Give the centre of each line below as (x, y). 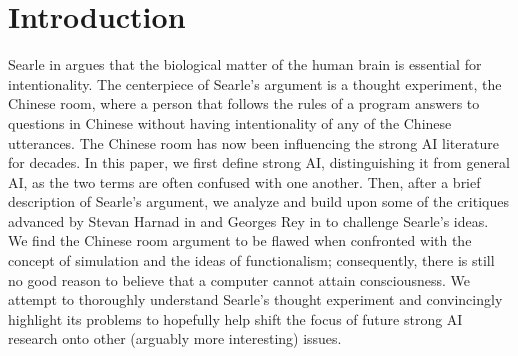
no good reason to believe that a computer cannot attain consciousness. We (239, 279)
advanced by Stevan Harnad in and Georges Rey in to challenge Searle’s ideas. (248, 220)
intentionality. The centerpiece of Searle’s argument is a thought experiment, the (255, 83)
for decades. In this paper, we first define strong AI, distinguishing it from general (259, 162)
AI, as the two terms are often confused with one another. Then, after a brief (244, 181)
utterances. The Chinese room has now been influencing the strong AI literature (253, 142)
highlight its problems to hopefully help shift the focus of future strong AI (235, 318)
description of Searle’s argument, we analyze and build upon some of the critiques (258, 201)
